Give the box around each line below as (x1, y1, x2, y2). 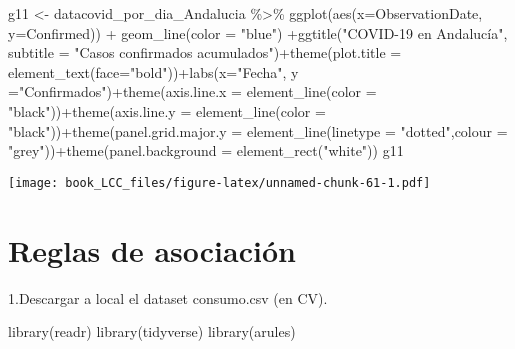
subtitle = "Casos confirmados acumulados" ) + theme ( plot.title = (8, 42, 402, 63)
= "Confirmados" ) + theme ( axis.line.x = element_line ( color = (8, 81, 377, 102)
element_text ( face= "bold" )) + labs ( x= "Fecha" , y (8, 61, 299, 82)
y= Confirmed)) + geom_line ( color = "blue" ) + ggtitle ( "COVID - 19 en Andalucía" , (8, 22, 508, 43)
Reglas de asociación (8, 229, 296, 270)
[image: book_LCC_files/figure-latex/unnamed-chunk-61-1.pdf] (8, 175, 431, 190)
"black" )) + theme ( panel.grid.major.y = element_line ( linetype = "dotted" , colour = (8, 120, 508, 141)
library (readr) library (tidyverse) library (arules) (8, 321, 296, 342)
